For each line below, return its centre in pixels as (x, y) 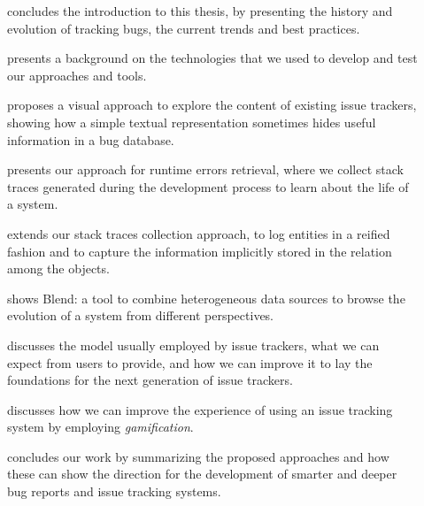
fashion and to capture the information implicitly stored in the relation (200, 251)
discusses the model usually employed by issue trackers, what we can (193, 345)
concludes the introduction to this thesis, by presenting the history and (200, 11)
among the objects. (58, 268)
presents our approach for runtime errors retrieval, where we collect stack (205, 169)
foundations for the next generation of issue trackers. (150, 380)
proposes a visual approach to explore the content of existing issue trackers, (212, 105)
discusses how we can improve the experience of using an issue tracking (200, 409)
